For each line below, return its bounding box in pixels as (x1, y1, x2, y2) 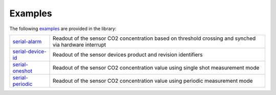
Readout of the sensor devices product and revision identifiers (53, 51, 203, 58)
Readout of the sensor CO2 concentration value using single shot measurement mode (53, 64, 260, 71)
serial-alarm (12, 38, 42, 45)
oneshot (12, 67, 33, 74)
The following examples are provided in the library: (9, 26, 117, 32)
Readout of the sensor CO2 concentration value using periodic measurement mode (53, 77, 253, 84)
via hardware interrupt (53, 41, 106, 48)
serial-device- (12, 47, 47, 55)
